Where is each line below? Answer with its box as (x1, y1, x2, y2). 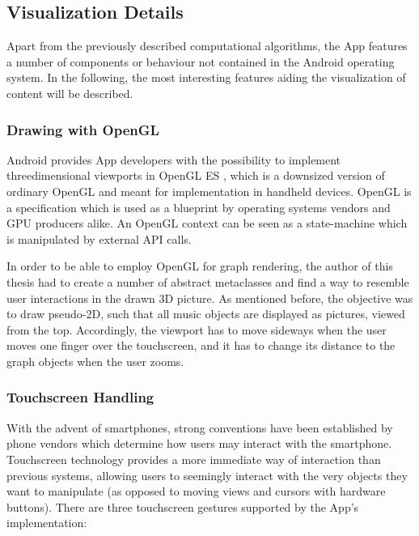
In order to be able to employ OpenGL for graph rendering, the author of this (6, 257, 393, 274)
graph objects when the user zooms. (6, 352, 184, 369)
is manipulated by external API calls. (6, 230, 192, 247)
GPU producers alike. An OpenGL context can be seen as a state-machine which (6, 215, 408, 232)
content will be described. (6, 84, 133, 101)
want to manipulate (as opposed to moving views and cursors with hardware (6, 483, 386, 500)
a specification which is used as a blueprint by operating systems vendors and (6, 198, 391, 215)
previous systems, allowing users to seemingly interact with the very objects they (6, 466, 408, 483)
